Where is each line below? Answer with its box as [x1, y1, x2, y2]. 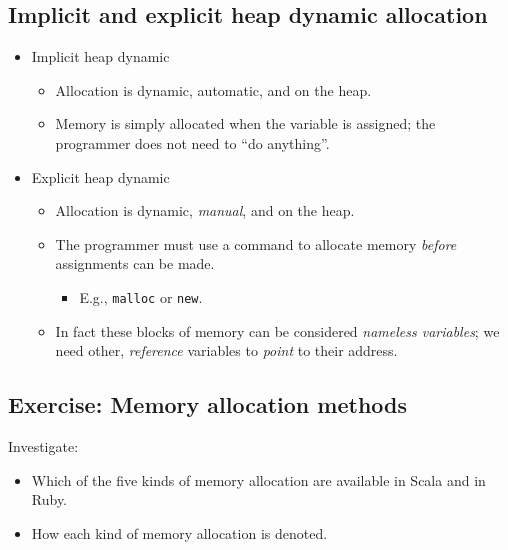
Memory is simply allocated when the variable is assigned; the [55, 113, 436, 134]
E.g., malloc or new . [79, 286, 203, 307]
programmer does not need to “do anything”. [55, 132, 330, 153]
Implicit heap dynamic [31, 46, 170, 67]
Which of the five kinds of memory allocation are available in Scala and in [31, 469, 486, 490]
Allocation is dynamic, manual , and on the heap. [55, 200, 355, 221]
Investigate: [8, 436, 79, 456]
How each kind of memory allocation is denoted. [31, 522, 328, 543]
